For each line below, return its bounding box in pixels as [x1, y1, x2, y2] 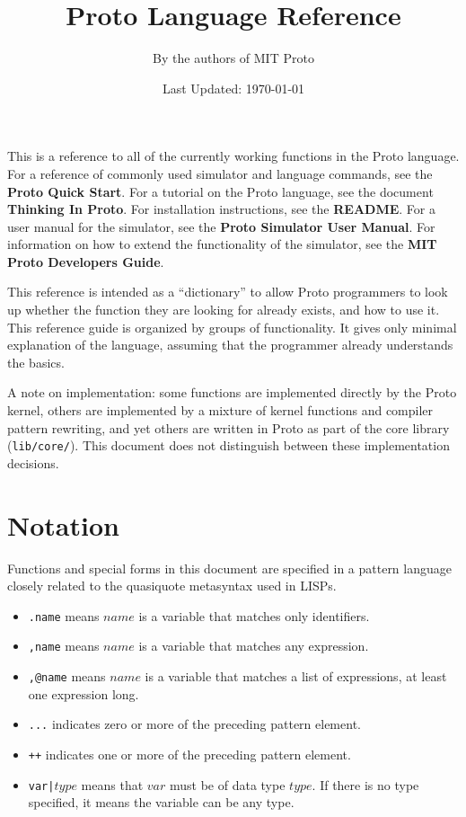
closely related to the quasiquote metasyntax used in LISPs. [7, 576, 337, 595]
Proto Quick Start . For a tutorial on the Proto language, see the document [7, 182, 434, 200]
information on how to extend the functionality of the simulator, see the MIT [7, 235, 437, 253]
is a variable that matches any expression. [138, 636, 369, 655]
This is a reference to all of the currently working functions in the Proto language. [7, 147, 460, 165]
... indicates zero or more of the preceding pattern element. [28, 715, 361, 733]
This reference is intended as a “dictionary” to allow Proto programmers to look [7, 282, 448, 301]
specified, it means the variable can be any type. [28, 793, 295, 812]
